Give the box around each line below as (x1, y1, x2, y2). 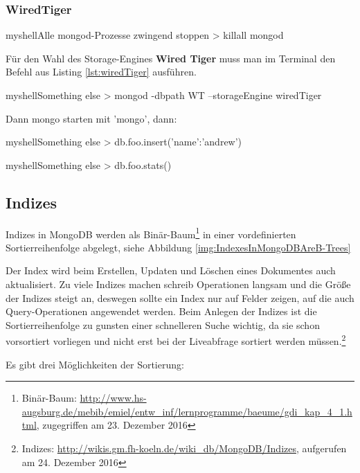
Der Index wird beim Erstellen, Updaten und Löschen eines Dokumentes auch (6, 263, 336, 278)
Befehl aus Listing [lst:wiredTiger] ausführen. (6, 64, 197, 79)
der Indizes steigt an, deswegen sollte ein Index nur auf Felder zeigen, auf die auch (6, 290, 354, 305)
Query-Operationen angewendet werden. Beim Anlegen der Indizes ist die (6, 304, 317, 319)
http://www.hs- (80, 391, 147, 405)
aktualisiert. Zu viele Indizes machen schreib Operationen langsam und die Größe (6, 277, 351, 292)
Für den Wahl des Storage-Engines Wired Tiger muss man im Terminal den (6, 51, 336, 65)
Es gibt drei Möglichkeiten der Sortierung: (6, 357, 184, 371)
